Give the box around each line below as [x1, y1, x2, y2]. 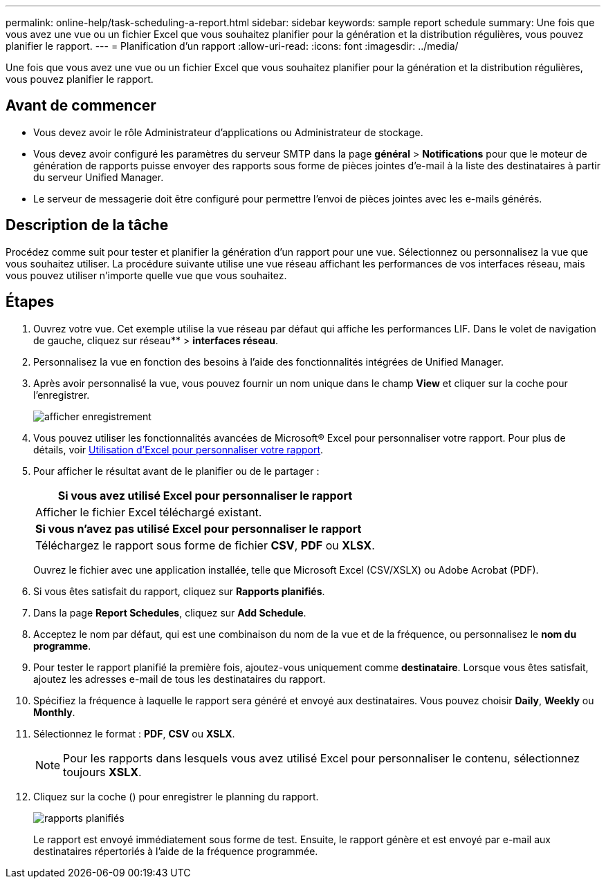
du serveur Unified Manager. [33, 171, 164, 183]
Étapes [6, 293, 55, 311]
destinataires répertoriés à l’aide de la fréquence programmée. [33, 845, 318, 857]
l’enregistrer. [33, 388, 90, 401]
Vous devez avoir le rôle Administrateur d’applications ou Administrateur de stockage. [33, 126, 423, 138]
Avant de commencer [6, 97, 156, 115]
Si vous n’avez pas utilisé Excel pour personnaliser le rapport [35, 521, 362, 536]
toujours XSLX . [63, 764, 142, 779]
